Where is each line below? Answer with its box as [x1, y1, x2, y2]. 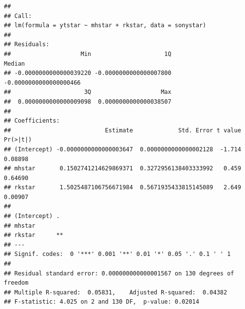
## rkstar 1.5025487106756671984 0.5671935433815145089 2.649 [4, 184, 241, 191]
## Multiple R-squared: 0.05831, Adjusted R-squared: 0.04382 [4, 289, 227, 296]
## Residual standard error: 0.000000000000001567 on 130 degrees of [4, 270, 234, 277]
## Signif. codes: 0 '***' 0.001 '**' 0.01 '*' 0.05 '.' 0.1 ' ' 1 [4, 251, 231, 258]
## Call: [4, 12, 32, 19]
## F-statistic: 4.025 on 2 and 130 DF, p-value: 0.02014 [4, 298, 199, 306]
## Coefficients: [4, 117, 60, 125]
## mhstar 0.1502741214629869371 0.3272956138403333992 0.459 [4, 165, 241, 172]
